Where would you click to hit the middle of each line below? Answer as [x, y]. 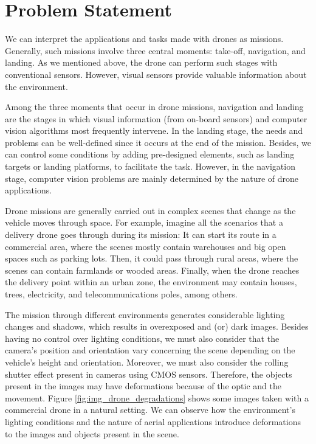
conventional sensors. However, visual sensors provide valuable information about [156, 74]
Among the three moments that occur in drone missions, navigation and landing [154, 107]
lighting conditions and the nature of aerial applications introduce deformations [153, 421]
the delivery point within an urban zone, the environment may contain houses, [151, 282]
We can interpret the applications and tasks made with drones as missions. [144, 39]
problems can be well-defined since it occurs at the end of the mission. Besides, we [158, 142]
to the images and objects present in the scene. [92, 433]
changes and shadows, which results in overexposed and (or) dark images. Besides [157, 326]
